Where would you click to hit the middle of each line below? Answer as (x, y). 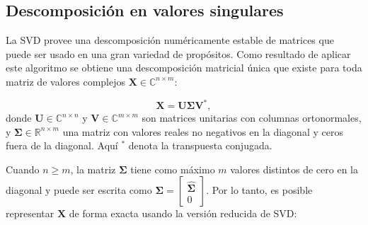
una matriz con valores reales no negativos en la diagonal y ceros (203, 131)
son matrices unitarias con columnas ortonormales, (252, 118)
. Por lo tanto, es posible (259, 190)
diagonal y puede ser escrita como (79, 190)
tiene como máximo (173, 169)
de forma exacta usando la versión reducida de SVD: (183, 213)
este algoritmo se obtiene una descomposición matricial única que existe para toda (184, 68)
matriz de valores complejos (65, 81)
